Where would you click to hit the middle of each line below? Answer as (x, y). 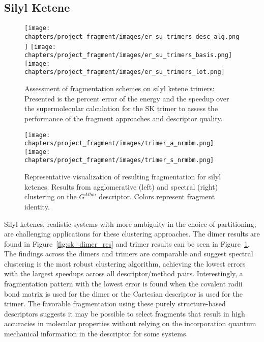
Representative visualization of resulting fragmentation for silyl (123, 177)
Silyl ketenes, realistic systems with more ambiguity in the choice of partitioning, (130, 223)
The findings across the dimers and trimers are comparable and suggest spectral (129, 254)
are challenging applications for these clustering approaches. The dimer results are (132, 234)
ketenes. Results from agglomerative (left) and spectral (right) (121, 186)
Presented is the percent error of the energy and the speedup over (127, 98)
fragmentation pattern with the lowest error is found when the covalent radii (123, 284)
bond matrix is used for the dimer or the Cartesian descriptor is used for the (123, 293)
